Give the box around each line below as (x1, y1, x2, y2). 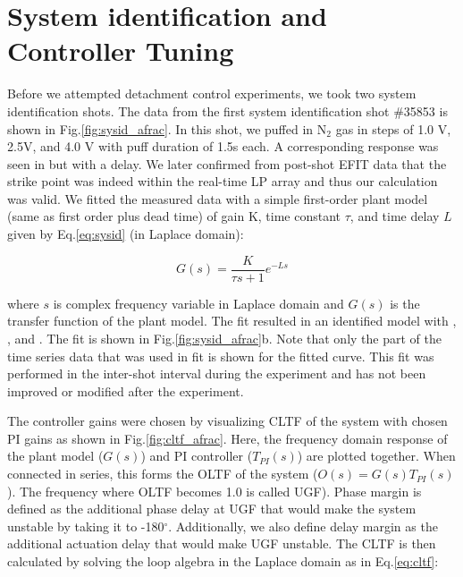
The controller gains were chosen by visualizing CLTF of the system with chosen (7, 412, 448, 430)
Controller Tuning (7, 32, 234, 69)
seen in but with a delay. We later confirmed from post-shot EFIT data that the (7, 154, 447, 173)
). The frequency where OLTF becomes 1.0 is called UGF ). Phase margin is (7, 481, 422, 500)
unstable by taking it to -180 (7, 516, 164, 535)
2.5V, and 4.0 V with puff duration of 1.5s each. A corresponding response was (7, 137, 439, 156)
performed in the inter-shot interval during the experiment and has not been (7, 364, 426, 383)
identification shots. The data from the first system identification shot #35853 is (7, 101, 448, 120)
